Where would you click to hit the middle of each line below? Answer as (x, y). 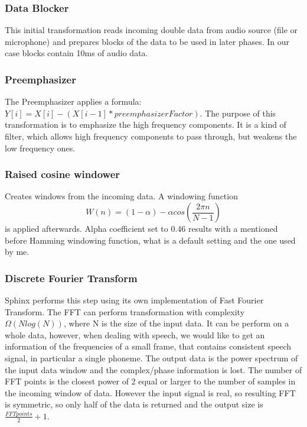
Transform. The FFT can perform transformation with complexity (125, 311)
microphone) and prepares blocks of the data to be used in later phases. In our (147, 41)
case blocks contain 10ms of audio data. (76, 53)
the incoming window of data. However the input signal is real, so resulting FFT (150, 392)
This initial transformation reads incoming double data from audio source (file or (151, 30)
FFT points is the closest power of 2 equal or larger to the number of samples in (150, 381)
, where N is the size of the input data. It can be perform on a (176, 323)
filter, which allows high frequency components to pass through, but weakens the (151, 136)
